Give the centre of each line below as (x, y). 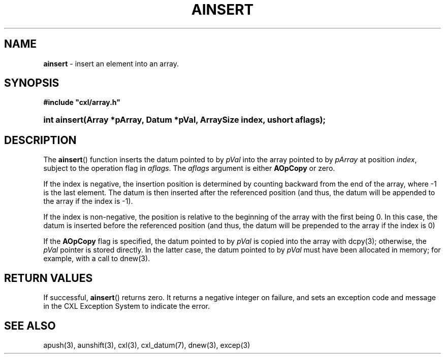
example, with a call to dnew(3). (97, 259)
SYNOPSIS (32, 83)
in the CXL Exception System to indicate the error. (127, 306)
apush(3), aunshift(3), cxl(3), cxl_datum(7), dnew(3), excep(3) (147, 345)
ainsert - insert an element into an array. (111, 63)
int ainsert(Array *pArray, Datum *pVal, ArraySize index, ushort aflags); (184, 120)
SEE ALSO (30, 326)
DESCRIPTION (40, 140)
